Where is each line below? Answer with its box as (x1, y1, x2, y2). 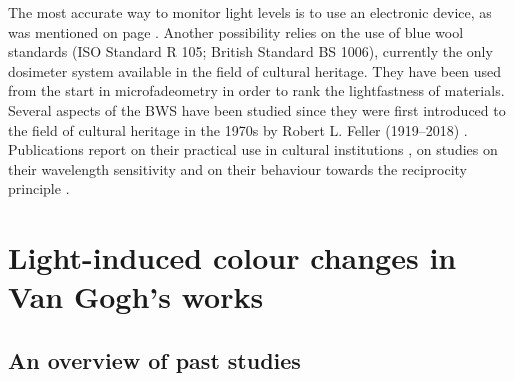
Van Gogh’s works (8, 276, 264, 317)
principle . (8, 178, 70, 199)
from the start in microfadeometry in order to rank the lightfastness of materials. (8, 80, 505, 101)
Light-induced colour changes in (8, 237, 457, 278)
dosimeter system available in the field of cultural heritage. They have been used (8, 60, 502, 81)
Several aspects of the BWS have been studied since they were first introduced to (8, 99, 506, 120)
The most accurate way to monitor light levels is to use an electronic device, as (8, 2, 492, 22)
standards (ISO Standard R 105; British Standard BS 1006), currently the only (8, 41, 493, 62)
